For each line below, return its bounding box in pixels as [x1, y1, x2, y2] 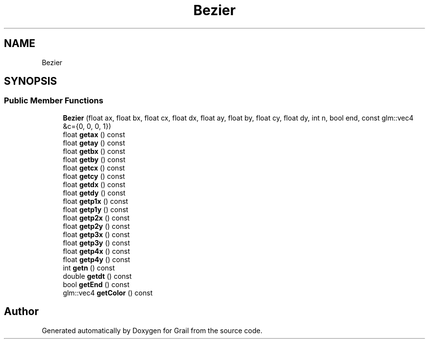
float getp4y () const [63, 255, 130, 264]
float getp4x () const [63, 246, 130, 255]
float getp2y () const [63, 221, 130, 230]
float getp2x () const [63, 213, 130, 222]
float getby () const [63, 155, 125, 164]
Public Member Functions [4, 96, 103, 106]
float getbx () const [63, 147, 125, 155]
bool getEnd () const [63, 280, 130, 289]
